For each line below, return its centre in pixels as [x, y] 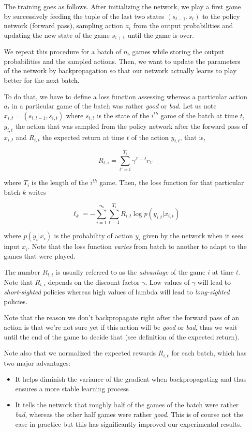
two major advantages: [37, 363]
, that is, [193, 137]
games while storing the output [178, 52]
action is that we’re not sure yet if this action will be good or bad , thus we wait [121, 327]
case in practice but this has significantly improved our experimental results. [128, 424]
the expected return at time [83, 137]
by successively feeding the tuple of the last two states [84, 16]
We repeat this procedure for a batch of [63, 52]
